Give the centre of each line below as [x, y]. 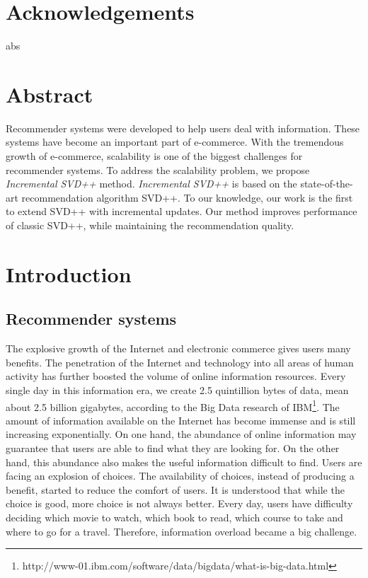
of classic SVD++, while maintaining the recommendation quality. [150, 225]
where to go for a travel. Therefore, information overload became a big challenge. [182, 531]
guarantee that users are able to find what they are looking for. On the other [173, 447]
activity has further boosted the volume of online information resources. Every [176, 376]
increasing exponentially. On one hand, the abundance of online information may [181, 434]
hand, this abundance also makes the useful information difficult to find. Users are [184, 462]
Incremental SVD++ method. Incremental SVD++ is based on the [151, 184]
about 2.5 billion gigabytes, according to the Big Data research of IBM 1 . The [173, 405]
